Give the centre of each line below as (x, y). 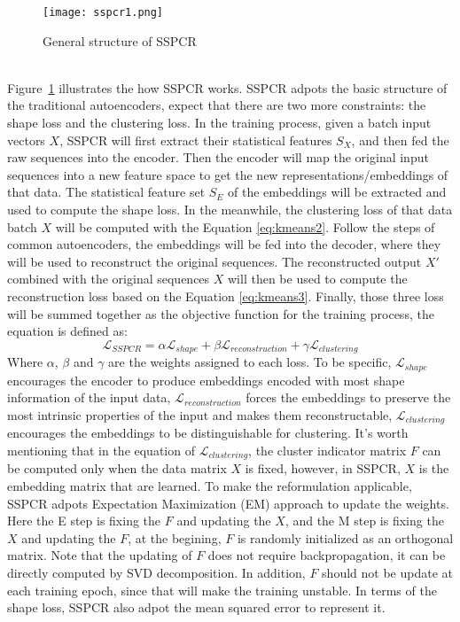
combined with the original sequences (109, 279)
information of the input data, (89, 397)
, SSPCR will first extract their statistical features (196, 140)
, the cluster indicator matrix (327, 450)
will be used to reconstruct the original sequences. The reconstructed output (214, 261)
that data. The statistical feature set (106, 192)
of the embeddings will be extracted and (337, 192)
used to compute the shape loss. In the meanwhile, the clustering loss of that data (230, 209)
